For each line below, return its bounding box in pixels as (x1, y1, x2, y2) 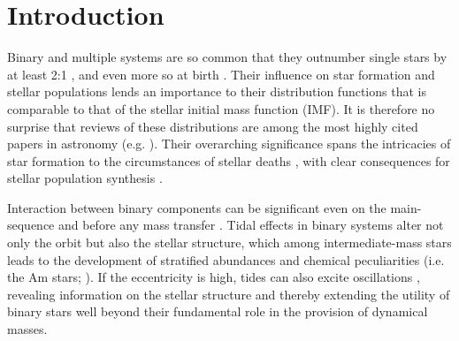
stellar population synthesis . (7, 169, 163, 187)
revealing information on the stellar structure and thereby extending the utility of (7, 284, 450, 303)
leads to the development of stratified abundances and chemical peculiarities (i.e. (7, 250, 445, 269)
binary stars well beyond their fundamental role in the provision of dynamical (7, 302, 428, 321)
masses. (7, 320, 48, 338)
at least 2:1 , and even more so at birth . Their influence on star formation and (7, 64, 435, 83)
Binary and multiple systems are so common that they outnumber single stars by (7, 48, 448, 66)
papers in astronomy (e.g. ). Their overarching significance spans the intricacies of (7, 134, 451, 153)
